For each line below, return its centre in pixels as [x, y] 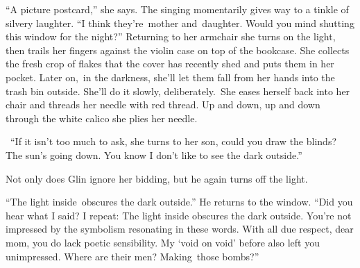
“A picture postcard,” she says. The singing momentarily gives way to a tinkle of [177, 9]
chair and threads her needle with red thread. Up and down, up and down [163, 104]
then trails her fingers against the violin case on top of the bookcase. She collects [178, 50]
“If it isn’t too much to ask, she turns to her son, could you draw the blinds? [173, 141]
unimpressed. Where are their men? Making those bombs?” [132, 256]
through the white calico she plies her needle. [102, 118]
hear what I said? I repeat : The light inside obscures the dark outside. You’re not [179, 215]
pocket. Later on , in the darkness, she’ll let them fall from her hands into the [170, 77]
